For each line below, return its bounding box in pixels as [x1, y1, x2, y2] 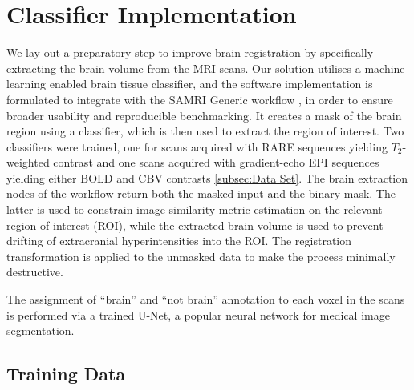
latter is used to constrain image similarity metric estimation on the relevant [6, 201, 383, 218]
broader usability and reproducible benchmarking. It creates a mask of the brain [6, 107, 402, 123]
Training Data [6, 361, 126, 386]
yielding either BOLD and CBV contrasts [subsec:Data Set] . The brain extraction [6, 169, 408, 186]
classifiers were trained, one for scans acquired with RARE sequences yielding [6, 138, 388, 155]
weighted [6, 154, 50, 171]
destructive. [6, 263, 63, 280]
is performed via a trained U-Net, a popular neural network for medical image [6, 306, 390, 323]
